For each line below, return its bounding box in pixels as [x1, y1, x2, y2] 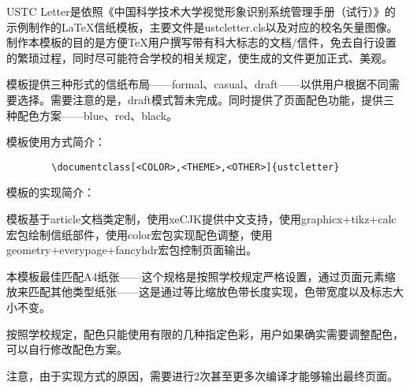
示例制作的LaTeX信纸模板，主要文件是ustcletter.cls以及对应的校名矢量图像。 [6, 18, 398, 35]
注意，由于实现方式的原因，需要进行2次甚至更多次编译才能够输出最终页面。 [6, 367, 398, 383]
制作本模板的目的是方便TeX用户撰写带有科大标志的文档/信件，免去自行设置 [6, 34, 397, 50]
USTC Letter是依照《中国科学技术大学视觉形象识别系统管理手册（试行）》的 [6, 3, 396, 19]
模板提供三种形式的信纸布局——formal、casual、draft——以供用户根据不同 [6, 76, 389, 92]
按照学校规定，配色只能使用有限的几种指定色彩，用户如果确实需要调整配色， [6, 325, 404, 342]
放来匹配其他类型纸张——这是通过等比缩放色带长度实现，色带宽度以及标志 [6, 283, 393, 300]
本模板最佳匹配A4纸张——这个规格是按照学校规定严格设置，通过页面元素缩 [6, 267, 396, 284]
